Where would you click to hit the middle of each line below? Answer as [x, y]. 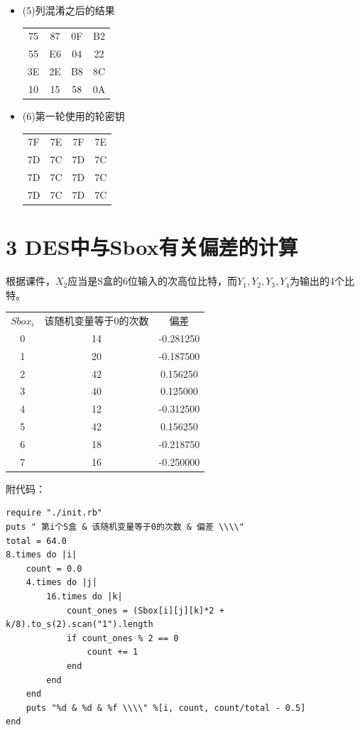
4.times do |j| [61, 583]
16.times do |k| [84, 596]
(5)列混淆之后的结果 [69, 10]
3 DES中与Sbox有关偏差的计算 [152, 247]
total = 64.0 [36, 541]
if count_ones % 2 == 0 [122, 638]
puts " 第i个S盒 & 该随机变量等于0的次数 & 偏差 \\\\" [125, 527]
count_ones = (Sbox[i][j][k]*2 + [145, 610]
